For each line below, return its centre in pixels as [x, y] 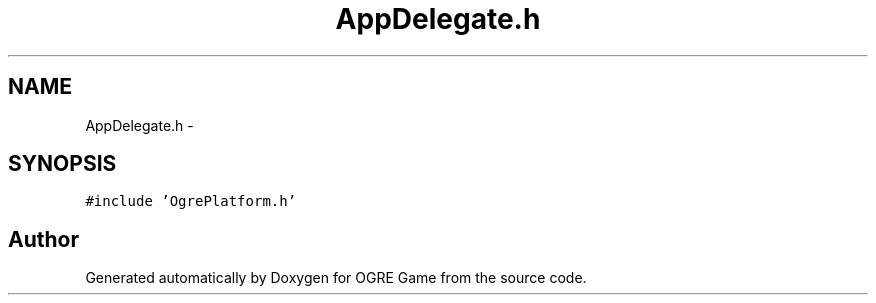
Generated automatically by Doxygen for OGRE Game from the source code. [336, 278]
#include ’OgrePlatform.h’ [191, 201]
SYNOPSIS [62, 164]
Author [43, 239]
